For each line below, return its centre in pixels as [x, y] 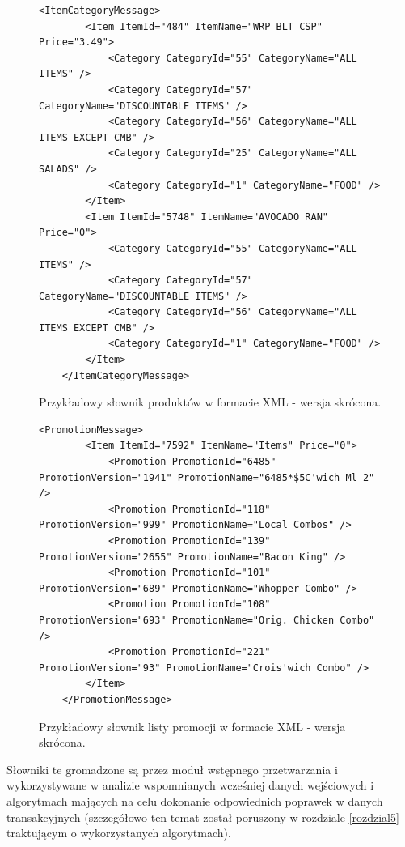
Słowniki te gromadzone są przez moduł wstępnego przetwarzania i [172, 769]
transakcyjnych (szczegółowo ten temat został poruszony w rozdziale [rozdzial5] [203, 817]
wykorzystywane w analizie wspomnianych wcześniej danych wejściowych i [190, 785]
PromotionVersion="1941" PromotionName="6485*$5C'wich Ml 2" [207, 477]
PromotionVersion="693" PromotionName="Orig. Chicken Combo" [207, 620]
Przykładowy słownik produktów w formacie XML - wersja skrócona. [210, 402]
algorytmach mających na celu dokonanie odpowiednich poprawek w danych [195, 800]
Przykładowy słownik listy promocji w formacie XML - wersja [192, 726]
